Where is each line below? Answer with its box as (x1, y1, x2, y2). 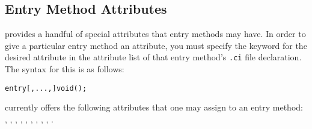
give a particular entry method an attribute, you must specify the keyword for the (5, 39, 307, 51)
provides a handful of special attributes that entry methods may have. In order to (5, 27, 306, 40)
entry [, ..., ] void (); (5, 84, 87, 93)
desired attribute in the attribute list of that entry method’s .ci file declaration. (5, 51, 302, 63)
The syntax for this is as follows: (5, 63, 124, 75)
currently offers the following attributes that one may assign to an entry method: (5, 101, 303, 113)
